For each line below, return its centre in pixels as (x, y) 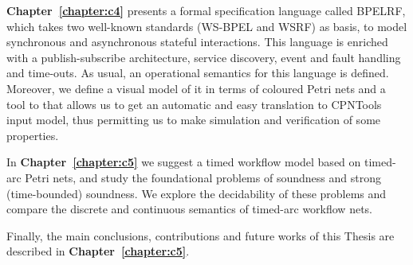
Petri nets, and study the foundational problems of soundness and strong (203, 177)
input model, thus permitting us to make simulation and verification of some (194, 120)
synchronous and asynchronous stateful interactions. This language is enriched (197, 42)
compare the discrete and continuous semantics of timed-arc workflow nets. (189, 209)
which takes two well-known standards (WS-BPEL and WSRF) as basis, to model (207, 26)
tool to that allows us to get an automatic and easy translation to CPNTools (194, 104)
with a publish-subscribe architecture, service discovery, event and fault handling (204, 57)
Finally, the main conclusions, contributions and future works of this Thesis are (201, 235)
